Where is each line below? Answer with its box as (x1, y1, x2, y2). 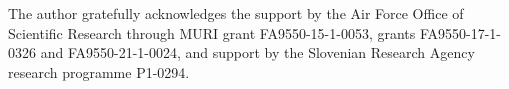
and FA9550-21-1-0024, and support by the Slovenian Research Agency (40, 42, 475, 63)
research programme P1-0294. (8, 61, 190, 82)
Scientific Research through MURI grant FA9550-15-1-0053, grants (8, 22, 416, 43)
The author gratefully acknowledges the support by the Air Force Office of (8, 3, 464, 23)
